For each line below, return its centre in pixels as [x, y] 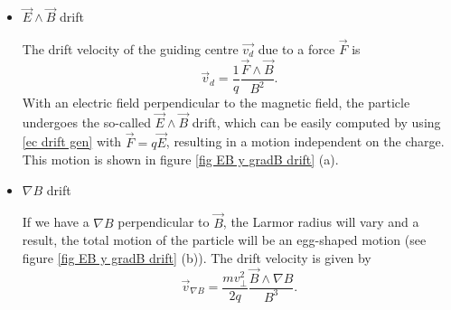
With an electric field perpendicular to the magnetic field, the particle [216, 102]
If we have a [56, 222]
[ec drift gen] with [72, 141]
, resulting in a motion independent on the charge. [305, 141]
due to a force [296, 49]
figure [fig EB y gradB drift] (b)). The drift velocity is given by [197, 257]
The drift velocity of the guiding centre [130, 49]
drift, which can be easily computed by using [316, 122]
